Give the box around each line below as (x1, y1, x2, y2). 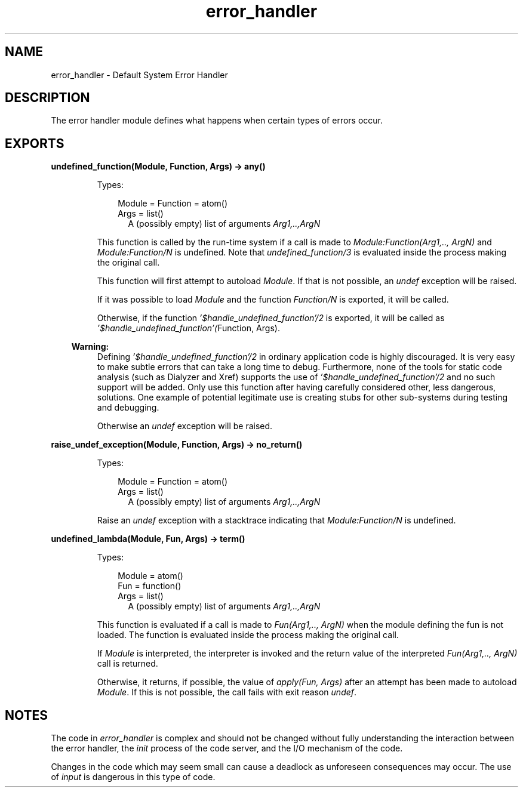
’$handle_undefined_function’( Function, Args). (97, 323, 280, 334)
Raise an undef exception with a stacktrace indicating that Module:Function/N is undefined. (97, 515, 456, 526)
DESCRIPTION (5, 90, 90, 106)
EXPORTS (5, 135, 64, 151)
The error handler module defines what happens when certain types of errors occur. (51, 115, 383, 126)
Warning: (71, 341, 109, 352)
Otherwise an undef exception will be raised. (97, 421, 273, 432)
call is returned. (97, 658, 158, 669)
